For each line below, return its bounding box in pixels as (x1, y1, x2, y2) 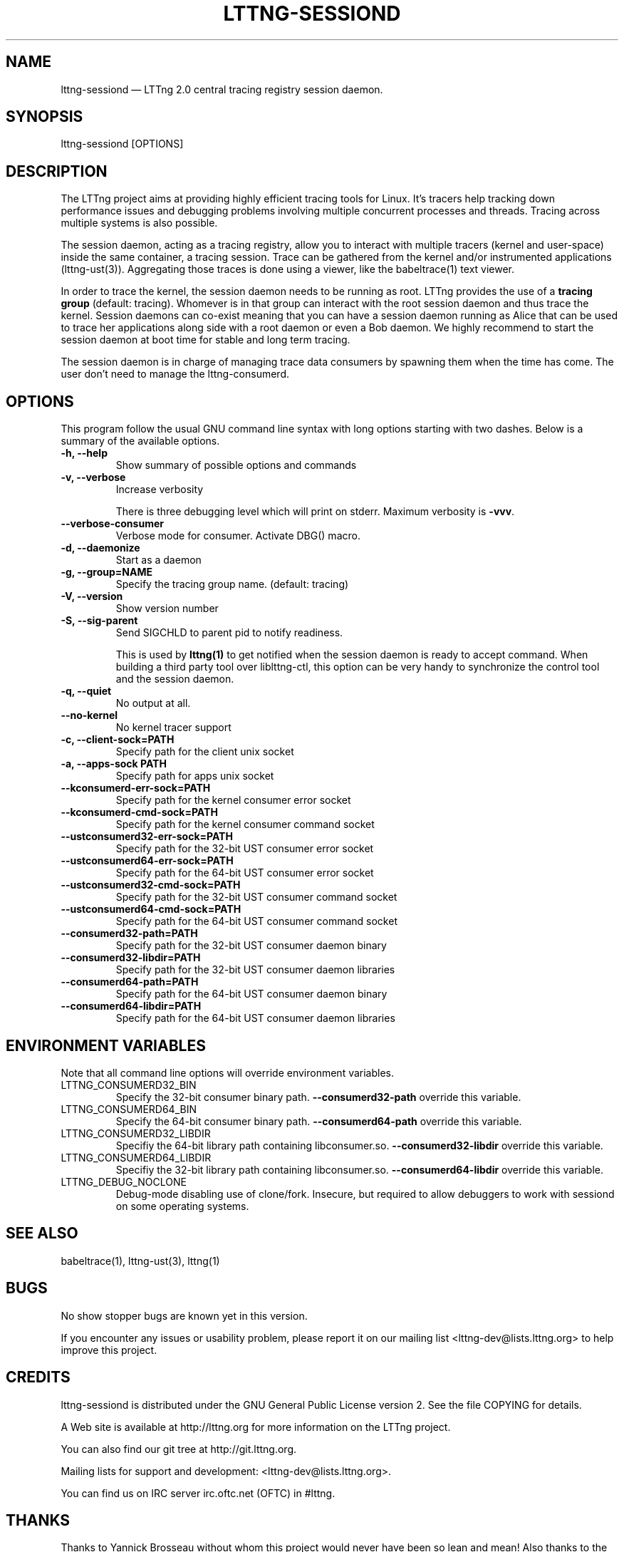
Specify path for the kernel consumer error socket (115, 794, 351, 807)
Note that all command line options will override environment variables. (61, 1066, 395, 1079)
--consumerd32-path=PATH (61, 927, 198, 940)
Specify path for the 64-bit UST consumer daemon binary (115, 988, 388, 1000)
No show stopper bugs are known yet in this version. (61, 1309, 308, 1322)
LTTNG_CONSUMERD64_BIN (61, 1102, 197, 1115)
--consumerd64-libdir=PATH (61, 1000, 202, 1013)
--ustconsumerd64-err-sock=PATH (61, 854, 234, 867)
